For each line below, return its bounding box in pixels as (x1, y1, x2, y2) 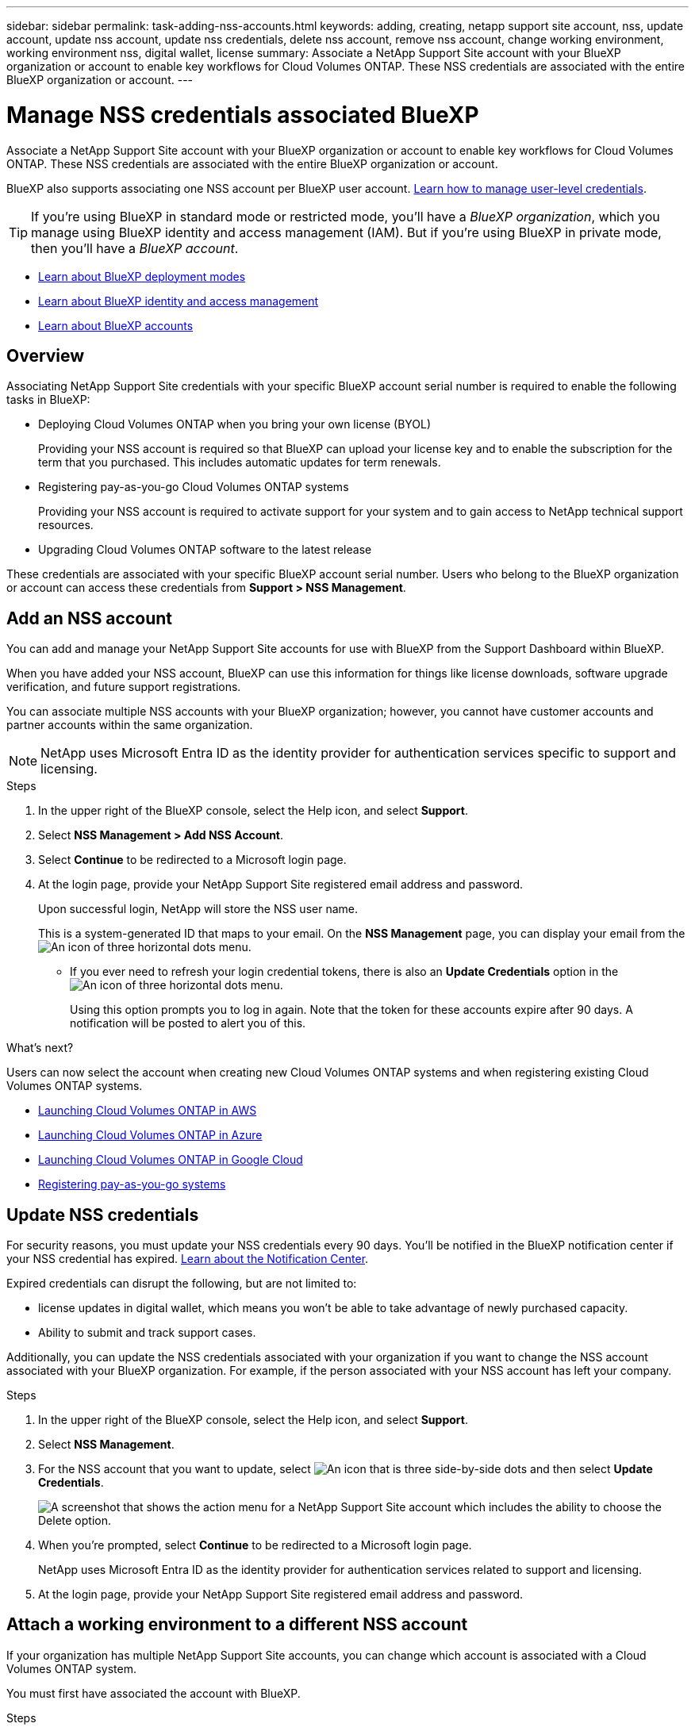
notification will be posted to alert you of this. (70, 1016, 306, 1031)
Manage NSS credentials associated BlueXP (6, 101, 479, 129)
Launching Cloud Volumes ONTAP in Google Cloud (38, 1153, 303, 1167)
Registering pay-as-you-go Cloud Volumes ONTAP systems (38, 480, 349, 494)
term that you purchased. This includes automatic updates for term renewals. (38, 455, 441, 470)
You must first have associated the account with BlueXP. (6, 1686, 301, 1700)
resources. (38, 518, 94, 532)
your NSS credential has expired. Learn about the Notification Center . (6, 1252, 369, 1266)
